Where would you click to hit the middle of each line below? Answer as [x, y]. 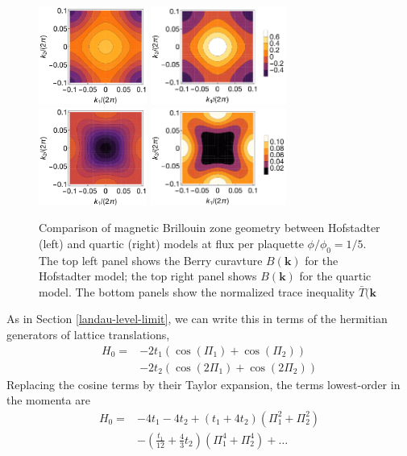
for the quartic [335, 276]
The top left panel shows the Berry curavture [151, 260]
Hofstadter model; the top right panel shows [148, 276]
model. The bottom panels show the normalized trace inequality [197, 291]
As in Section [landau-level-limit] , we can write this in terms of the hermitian [197, 319]
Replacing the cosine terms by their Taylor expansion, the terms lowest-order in [203, 384]
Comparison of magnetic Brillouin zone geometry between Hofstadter [210, 228]
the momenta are [48, 400]
